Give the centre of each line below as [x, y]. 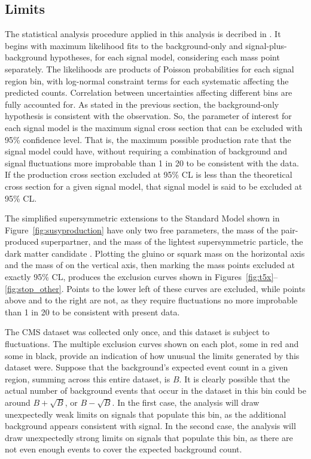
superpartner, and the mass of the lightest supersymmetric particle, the [172, 241]
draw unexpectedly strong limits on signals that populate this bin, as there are [149, 437]
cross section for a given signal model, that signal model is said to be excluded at [154, 186]
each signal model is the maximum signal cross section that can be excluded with [154, 127]
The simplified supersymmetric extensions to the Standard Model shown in [142, 218]
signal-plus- [266, 45]
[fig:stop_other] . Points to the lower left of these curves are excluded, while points [155, 288]
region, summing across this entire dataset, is [88, 379]
